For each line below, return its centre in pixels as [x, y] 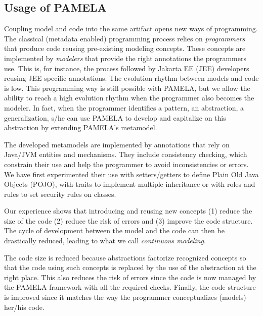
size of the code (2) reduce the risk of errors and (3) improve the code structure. [128, 220]
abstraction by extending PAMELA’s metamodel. [81, 127]
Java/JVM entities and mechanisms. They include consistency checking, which [126, 154]
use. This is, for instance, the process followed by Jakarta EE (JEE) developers [127, 68]
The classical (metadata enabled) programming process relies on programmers [125, 38]
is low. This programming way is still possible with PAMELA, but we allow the [127, 88]
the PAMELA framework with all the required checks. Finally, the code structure [130, 287]
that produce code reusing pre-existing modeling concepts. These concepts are [125, 48]
